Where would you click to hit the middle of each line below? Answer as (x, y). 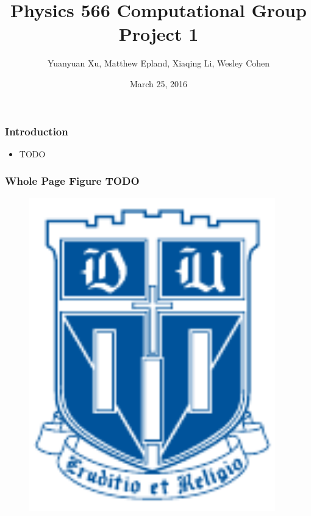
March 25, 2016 (159, 83)
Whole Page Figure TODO (72, 181)
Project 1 (159, 34)
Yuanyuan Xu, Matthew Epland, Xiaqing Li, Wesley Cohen (159, 63)
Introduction (37, 131)
